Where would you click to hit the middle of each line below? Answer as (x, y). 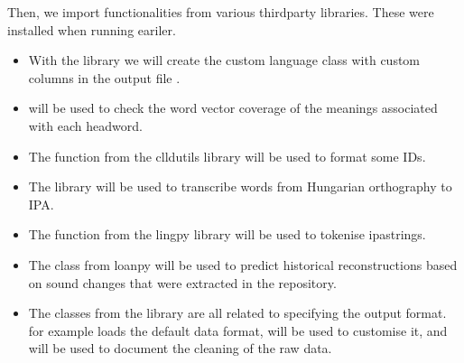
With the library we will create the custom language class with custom (224, 60)
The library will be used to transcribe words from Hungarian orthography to (240, 186)
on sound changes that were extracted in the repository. (182, 282)
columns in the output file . (104, 77)
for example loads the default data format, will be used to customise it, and (238, 330)
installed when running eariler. (92, 29)
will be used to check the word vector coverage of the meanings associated (233, 108)
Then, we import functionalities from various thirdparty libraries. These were (221, 12)
